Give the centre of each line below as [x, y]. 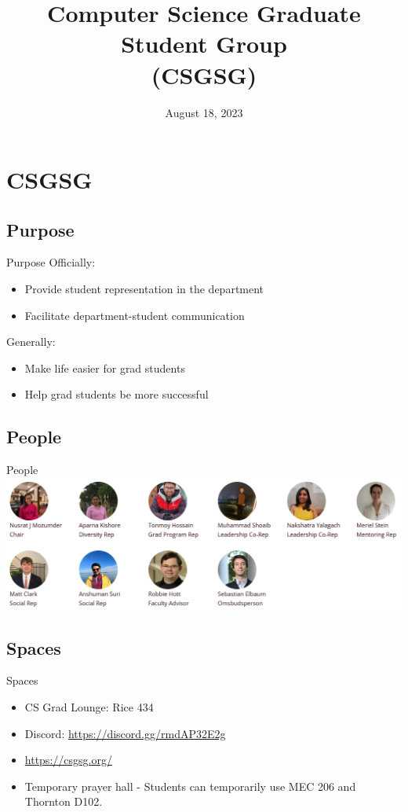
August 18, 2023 [204, 112]
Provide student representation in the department [144, 289]
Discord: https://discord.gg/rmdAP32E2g [125, 733]
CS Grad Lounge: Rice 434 [89, 707]
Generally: [31, 342]
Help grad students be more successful [117, 394]
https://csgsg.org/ [68, 760]
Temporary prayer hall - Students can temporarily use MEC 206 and [190, 786]
